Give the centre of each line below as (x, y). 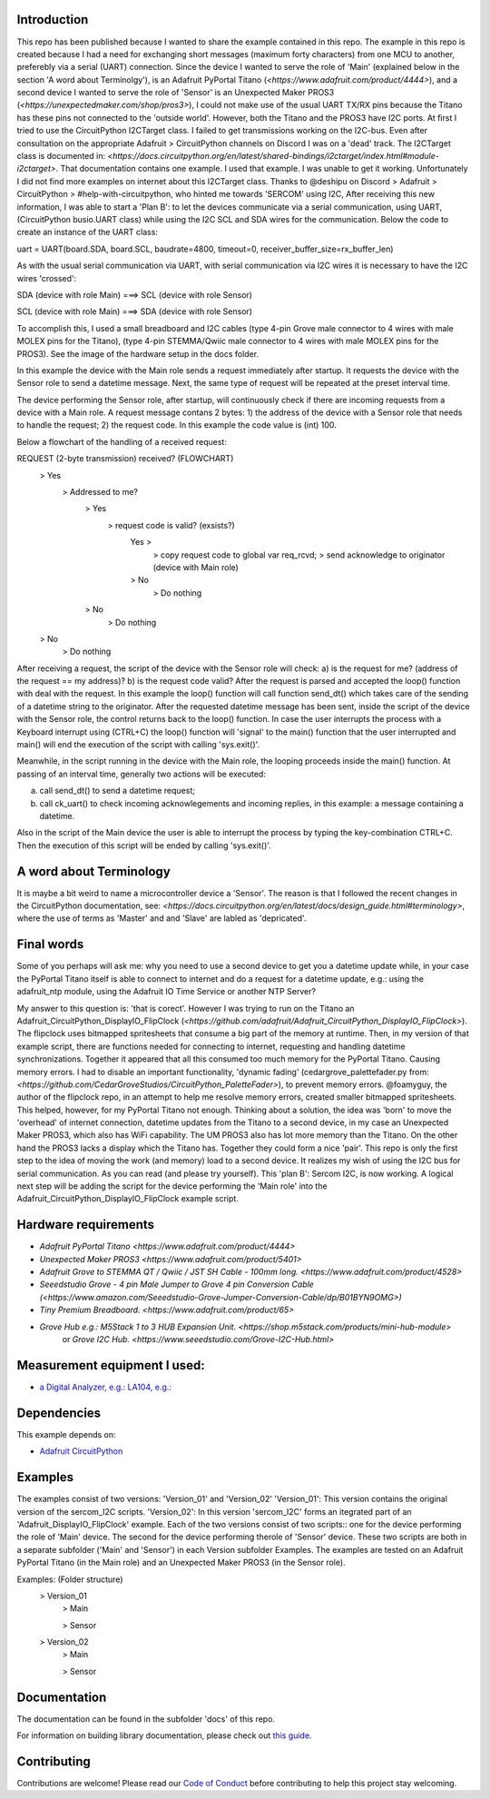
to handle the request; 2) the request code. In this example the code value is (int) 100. (177, 425)
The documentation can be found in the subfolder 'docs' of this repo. (146, 1719)
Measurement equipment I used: (111, 1365)
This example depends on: (67, 1434)
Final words (50, 944)
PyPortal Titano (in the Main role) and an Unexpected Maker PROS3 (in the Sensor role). (181, 1563)
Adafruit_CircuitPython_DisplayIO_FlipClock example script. (128, 1199)
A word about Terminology (94, 871)
